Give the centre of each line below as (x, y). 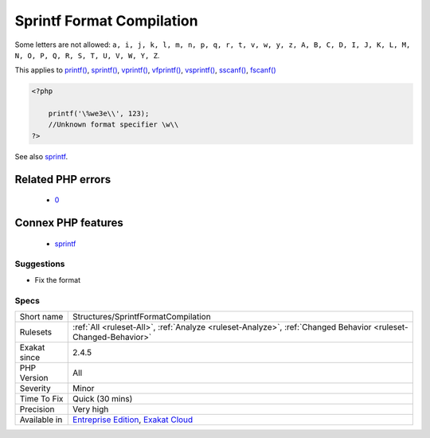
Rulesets (35, 332)
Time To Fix (41, 398)
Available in (41, 420)
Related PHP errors (63, 179)
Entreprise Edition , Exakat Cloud (133, 420)
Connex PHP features (69, 223)
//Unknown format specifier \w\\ (113, 125)
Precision (37, 409)
